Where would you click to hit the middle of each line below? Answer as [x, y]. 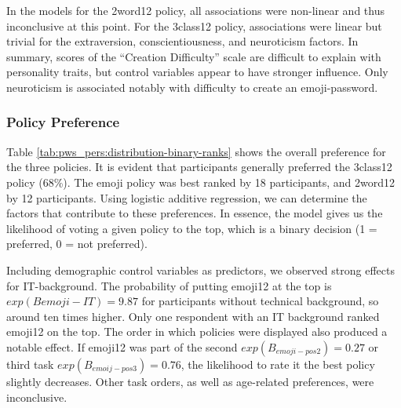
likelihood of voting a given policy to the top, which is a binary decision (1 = [192, 228]
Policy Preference [63, 122]
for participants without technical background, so [260, 301]
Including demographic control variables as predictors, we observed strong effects [200, 270]
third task [30, 364]
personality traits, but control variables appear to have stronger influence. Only [197, 72]
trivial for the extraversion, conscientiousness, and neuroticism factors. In [182, 41]
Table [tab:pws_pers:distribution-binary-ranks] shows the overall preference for [196, 151]
